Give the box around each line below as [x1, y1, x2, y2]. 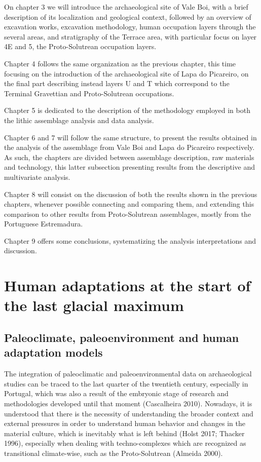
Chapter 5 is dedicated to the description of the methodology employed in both [4, 105, 250, 115]
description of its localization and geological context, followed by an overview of [4, 11, 251, 22]
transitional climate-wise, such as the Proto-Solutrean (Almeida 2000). [4, 447, 223, 458]
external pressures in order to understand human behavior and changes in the [4, 418, 245, 429]
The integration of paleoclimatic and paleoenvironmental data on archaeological [4, 368, 252, 379]
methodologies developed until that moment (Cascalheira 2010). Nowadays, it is [4, 398, 252, 408]
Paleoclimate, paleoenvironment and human [4, 330, 239, 345]
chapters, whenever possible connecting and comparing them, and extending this [4, 199, 254, 209]
